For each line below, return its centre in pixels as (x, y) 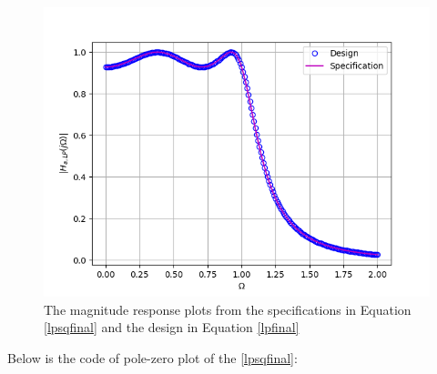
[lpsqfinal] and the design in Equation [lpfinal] (172, 327)
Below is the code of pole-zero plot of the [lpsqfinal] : (152, 357)
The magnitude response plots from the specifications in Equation (228, 309)
